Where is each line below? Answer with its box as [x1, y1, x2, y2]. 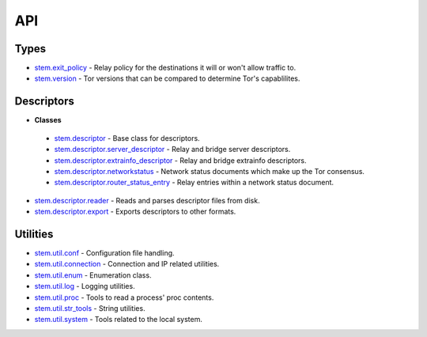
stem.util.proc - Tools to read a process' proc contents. [34, 293, 214, 302]
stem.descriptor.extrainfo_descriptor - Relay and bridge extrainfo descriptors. [54, 155, 308, 165]
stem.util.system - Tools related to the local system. [34, 315, 203, 324]
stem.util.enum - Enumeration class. [34, 270, 152, 280]
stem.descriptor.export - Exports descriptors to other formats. [34, 206, 236, 217]
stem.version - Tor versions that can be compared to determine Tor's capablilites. [34, 74, 300, 83]
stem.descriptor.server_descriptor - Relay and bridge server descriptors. [54, 145, 291, 154]
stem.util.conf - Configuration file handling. [34, 248, 175, 257]
